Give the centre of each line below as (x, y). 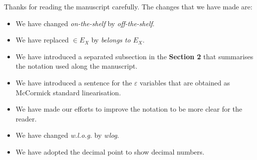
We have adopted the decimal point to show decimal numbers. (110, 151)
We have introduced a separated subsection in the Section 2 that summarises (134, 56)
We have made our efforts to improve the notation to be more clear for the (129, 109)
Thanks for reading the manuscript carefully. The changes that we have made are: (128, 6)
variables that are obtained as (185, 82)
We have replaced (42, 40)
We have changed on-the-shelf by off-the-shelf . (85, 23)
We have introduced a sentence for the (74, 82)
